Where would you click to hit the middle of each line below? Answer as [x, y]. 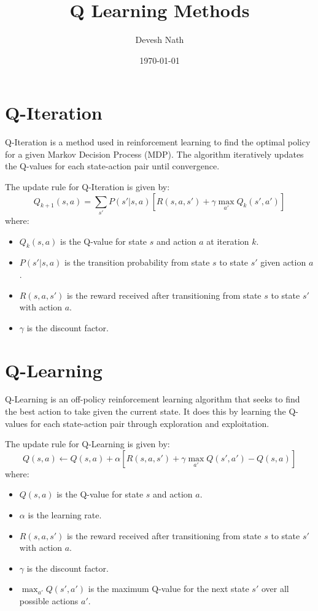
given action [283, 262]
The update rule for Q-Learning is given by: [87, 444]
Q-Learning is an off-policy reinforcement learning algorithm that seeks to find [153, 399]
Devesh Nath [160, 40]
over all [275, 589]
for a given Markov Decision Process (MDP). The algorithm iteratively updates [154, 154]
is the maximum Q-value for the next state [169, 589]
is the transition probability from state [137, 262]
